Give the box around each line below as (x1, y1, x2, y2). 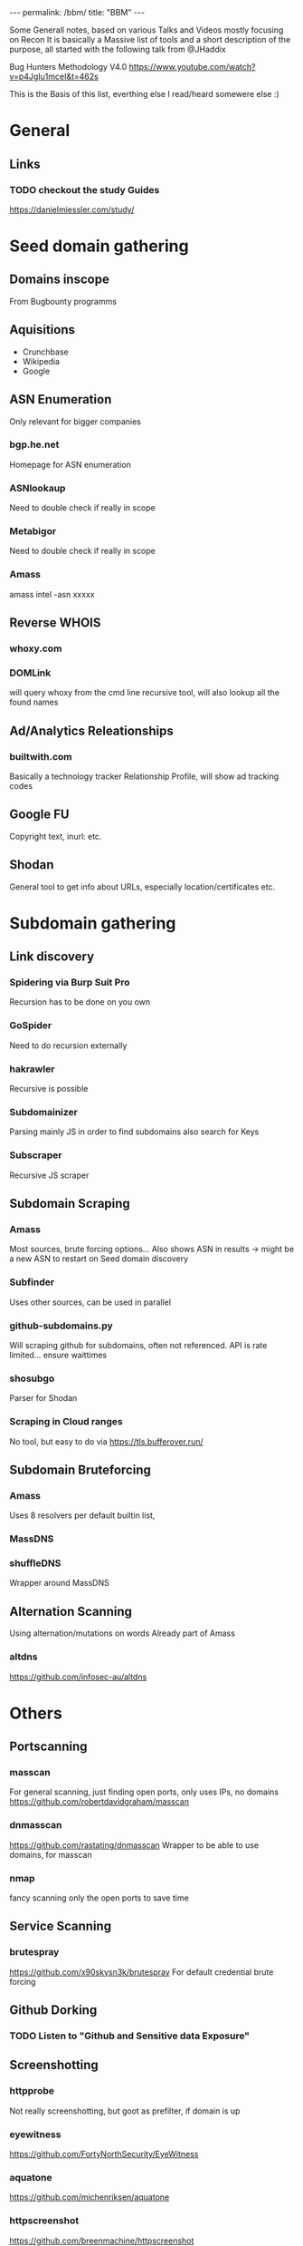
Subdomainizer (9, 1106, 79, 1118)
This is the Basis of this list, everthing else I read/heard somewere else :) (9, 89, 280, 99)
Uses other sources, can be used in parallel (9, 1297, 172, 1308)
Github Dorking (9, 2002, 98, 2018)
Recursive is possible (9, 1084, 89, 1094)
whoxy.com (9, 642, 62, 655)
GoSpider (9, 1019, 52, 1032)
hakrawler (9, 1063, 55, 1075)
